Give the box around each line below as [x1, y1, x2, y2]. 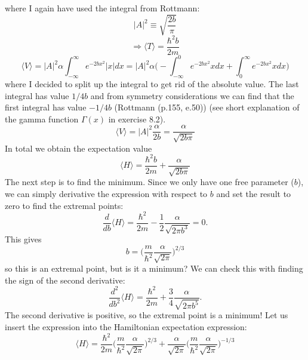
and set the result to [216, 187, 291, 199]
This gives [5, 233, 42, 245]
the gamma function [5, 112, 79, 125]
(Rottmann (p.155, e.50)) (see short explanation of [114, 101, 300, 113]
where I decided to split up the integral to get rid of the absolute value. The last [5, 78, 299, 90]
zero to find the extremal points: [5, 199, 124, 211]
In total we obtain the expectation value [5, 141, 152, 154]
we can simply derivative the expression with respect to [5, 187, 208, 199]
